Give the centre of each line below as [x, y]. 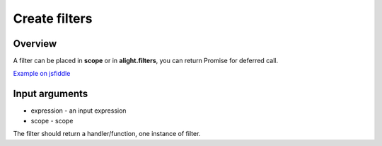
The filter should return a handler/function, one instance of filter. [107, 134]
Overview [35, 44]
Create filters [53, 18]
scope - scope [52, 120]
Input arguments [51, 94]
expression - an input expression [79, 111]
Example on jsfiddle [42, 74]
